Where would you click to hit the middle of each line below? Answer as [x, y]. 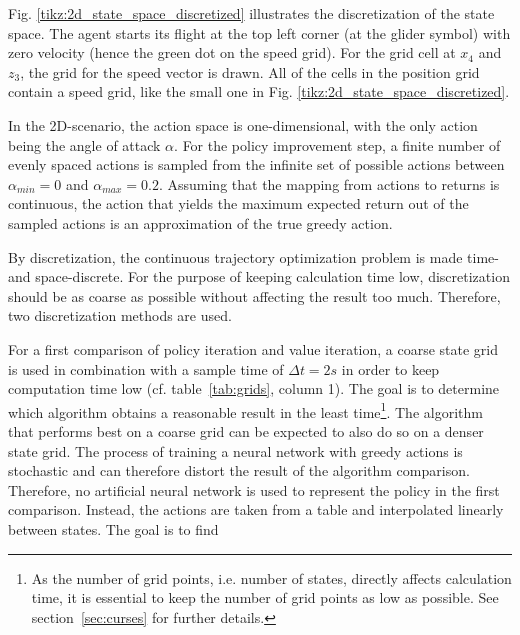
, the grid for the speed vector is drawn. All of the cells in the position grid [250, 71]
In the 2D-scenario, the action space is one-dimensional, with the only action [243, 124]
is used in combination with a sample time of [146, 368]
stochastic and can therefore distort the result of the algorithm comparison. [239, 470]
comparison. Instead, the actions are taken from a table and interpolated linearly [256, 509]
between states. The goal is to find [113, 528]
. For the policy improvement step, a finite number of [337, 144]
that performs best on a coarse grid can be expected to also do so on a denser [246, 430]
